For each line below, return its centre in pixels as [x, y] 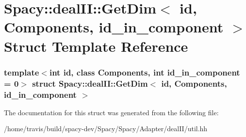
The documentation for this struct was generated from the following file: [111, 112]
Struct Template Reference [96, 46]
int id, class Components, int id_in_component [145, 72]
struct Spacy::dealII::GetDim [90, 83]
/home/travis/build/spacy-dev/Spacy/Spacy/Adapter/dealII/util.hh [106, 129]
